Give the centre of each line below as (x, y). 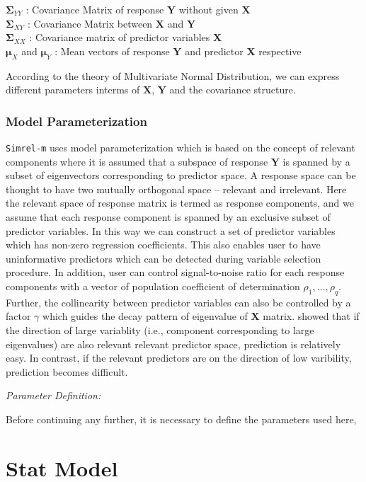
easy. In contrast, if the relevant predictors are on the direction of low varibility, (179, 358)
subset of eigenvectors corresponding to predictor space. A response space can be (181, 175)
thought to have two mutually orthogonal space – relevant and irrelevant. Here (176, 189)
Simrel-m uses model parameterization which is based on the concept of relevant (181, 147)
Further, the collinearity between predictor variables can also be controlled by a (178, 302)
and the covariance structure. (233, 90)
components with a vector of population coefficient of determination (153, 286)
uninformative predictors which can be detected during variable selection (164, 258)
